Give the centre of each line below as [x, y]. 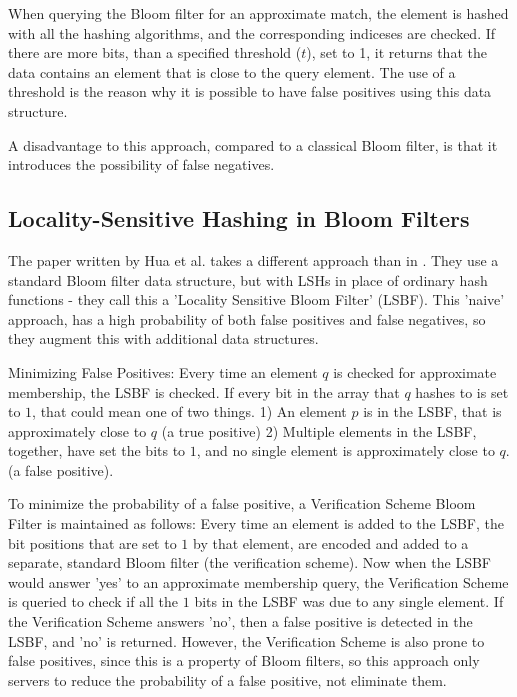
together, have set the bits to [97, 450]
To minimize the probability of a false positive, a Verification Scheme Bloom [242, 503]
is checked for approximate [415, 371]
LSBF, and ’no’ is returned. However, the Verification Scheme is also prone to [246, 640]
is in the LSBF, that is [432, 411]
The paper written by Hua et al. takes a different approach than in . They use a [253, 259]
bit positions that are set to [92, 542]
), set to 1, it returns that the [396, 52]
